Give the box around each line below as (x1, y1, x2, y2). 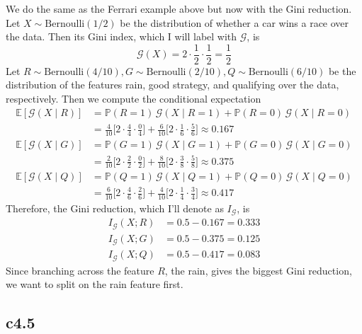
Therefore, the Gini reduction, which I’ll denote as (6, 200, 224, 215)
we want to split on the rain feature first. (6, 277, 183, 292)
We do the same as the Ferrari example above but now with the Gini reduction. (6, 1, 352, 16)
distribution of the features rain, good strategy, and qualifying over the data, (6, 77, 339, 92)
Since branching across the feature (6, 263, 154, 277)
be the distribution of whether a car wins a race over (120, 15, 349, 30)
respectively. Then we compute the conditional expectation (6, 91, 261, 106)
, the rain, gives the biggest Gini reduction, (164, 263, 352, 277)
